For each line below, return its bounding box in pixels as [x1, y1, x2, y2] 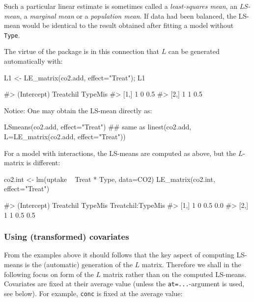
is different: [26, 157, 60, 168]
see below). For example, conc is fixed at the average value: [4, 288, 183, 298]
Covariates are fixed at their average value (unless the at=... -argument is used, [4, 278, 245, 289]
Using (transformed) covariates [4, 230, 129, 243]
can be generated [168, 46, 220, 56]
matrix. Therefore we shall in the [141, 259, 241, 269]
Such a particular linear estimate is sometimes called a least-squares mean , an [4, 1, 237, 11]
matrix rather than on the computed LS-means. [103, 269, 247, 279]
